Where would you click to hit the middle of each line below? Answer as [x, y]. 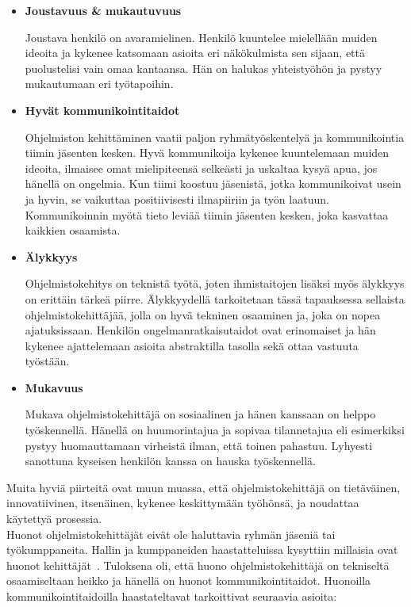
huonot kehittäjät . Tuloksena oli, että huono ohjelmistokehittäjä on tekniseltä [198, 565]
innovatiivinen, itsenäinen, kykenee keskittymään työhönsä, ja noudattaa [183, 503]
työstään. [47, 361]
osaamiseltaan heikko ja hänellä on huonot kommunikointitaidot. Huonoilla [189, 580]
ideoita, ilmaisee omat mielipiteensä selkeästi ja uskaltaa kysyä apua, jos [201, 168]
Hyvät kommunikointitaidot [102, 110]
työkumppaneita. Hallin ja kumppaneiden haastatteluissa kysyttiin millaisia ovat [202, 550]
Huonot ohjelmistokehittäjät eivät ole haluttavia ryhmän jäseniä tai [171, 534]
